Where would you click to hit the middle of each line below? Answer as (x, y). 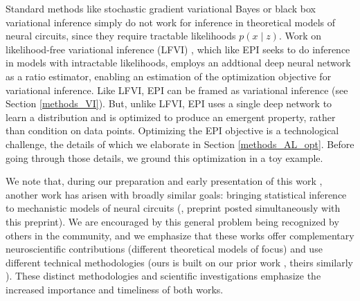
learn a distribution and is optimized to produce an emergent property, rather (171, 117)
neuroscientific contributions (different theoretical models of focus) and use (164, 249)
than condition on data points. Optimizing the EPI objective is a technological (172, 130)
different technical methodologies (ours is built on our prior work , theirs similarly (179, 262)
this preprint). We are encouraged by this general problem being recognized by (172, 221)
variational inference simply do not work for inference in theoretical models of (171, 22)
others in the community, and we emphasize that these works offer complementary (180, 235)
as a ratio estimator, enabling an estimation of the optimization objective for (169, 76)
